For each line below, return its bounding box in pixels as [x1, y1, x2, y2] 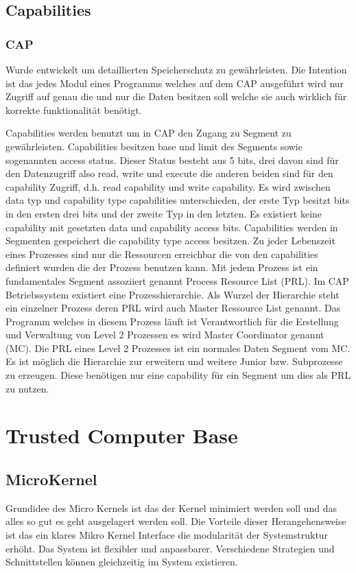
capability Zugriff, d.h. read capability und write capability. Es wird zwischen [5, 179, 331, 194]
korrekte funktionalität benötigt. [5, 102, 142, 117]
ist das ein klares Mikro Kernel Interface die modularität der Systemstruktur [5, 528, 329, 542]
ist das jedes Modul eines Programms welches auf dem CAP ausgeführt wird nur [5, 75, 344, 90]
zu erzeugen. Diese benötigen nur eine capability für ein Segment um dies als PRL [5, 368, 351, 382]
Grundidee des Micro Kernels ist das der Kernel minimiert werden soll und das [5, 500, 337, 515]
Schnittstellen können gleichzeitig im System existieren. [5, 554, 238, 569]
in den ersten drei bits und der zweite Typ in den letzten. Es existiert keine [5, 206, 322, 220]
